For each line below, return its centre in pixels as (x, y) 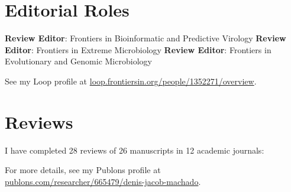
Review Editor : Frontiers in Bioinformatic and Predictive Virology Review (145, 38)
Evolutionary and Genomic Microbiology (78, 61)
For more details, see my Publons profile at (83, 170)
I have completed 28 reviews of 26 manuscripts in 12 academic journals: (135, 150)
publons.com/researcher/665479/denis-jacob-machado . (103, 181)
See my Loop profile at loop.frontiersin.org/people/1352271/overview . (131, 81)
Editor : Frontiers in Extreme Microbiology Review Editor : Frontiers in (138, 49)
